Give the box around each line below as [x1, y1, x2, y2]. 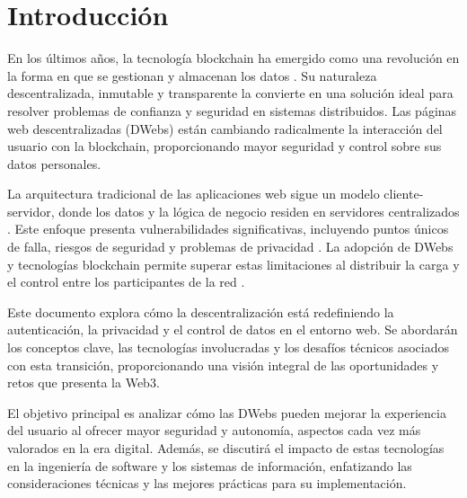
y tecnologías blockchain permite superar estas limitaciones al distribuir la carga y [7, 254, 460, 273]
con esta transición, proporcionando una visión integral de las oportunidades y [7, 355, 439, 374]
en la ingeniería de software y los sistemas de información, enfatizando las [7, 456, 412, 475]
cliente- [383, 184, 424, 203]
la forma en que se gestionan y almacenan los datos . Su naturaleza [7, 66, 377, 84]
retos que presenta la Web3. [7, 373, 160, 392]
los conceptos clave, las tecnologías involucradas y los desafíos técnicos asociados [7, 338, 449, 357]
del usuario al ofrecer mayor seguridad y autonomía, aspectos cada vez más [7, 421, 421, 440]
